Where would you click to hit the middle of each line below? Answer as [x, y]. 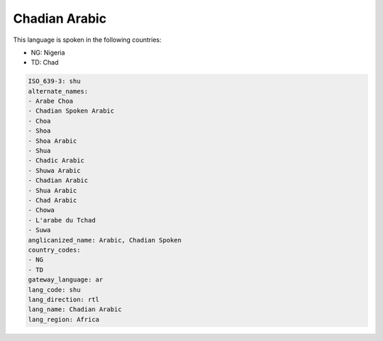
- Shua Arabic [52, 190]
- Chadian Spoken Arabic [71, 111]
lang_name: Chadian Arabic [75, 309]
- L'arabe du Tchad [62, 220]
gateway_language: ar [66, 280]
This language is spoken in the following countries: [87, 40]
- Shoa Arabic [52, 141]
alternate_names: [58, 91]
